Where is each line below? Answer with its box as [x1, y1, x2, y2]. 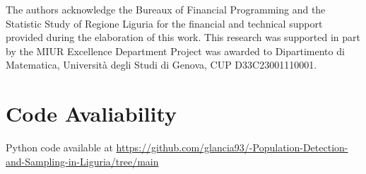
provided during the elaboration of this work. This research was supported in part [6, 30, 361, 45]
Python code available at [6, 140, 113, 155]
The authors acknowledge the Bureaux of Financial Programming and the [6, 2, 326, 16]
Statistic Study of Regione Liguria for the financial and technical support [6, 16, 323, 30]
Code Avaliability [6, 99, 177, 128]
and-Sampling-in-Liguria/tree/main [6, 153, 159, 168]
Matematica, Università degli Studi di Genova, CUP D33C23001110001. [6, 57, 317, 72]
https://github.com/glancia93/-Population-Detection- [116, 140, 348, 155]
